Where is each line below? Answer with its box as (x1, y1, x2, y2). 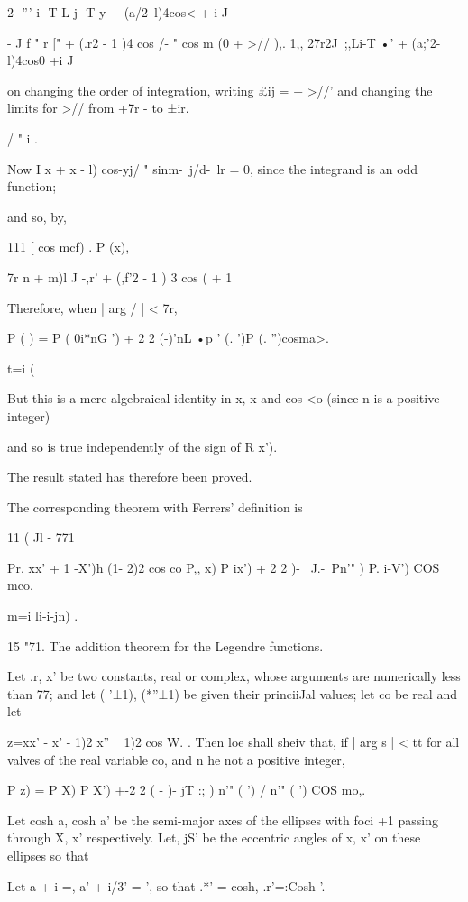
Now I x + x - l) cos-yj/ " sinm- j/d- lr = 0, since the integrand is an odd (7, 159, 418, 178)
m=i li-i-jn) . (7, 606, 78, 625)
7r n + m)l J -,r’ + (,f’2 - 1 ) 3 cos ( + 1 (7, 267, 233, 286)
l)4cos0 (7, 51, 46, 69)
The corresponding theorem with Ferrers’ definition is (7, 497, 303, 516)
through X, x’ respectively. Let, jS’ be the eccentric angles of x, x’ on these (7, 828, 421, 847)
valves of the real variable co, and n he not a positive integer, (7, 750, 345, 769)
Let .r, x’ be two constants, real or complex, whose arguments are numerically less (7, 667, 461, 686)
